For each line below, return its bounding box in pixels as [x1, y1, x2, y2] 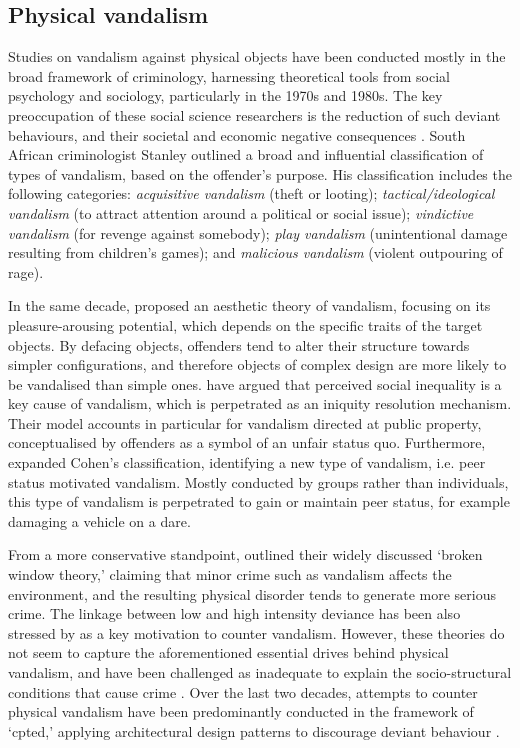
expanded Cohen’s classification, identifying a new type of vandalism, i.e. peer [8, 452, 486, 473]
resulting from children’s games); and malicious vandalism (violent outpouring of [8, 242, 503, 263]
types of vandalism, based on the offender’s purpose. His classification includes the [8, 163, 512, 184]
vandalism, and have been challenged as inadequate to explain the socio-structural [8, 662, 512, 683]
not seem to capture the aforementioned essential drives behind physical [8, 642, 449, 663]
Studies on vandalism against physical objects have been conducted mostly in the [8, 46, 506, 67]
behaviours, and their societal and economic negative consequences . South [8, 124, 466, 145]
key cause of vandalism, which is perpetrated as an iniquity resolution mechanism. [8, 393, 512, 414]
